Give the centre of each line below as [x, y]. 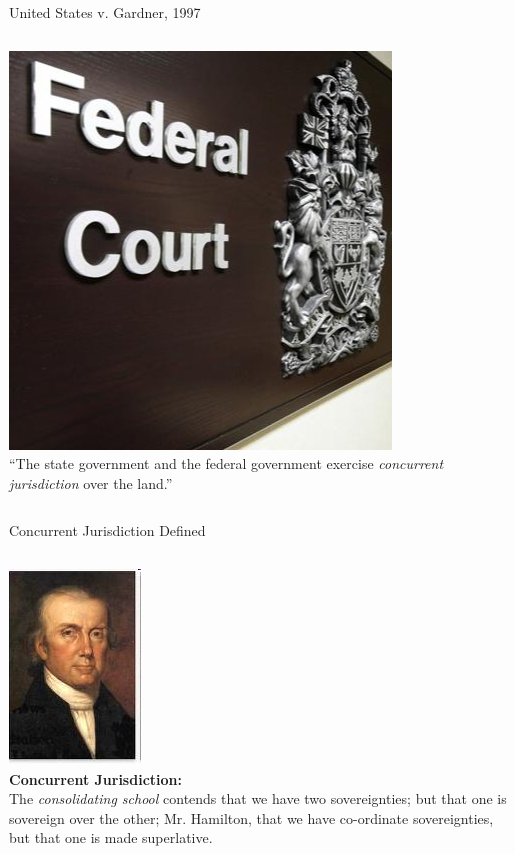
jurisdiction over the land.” [91, 482]
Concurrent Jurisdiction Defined [107, 530]
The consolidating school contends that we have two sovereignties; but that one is [258, 798]
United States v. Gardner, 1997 [105, 12]
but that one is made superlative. [111, 837]
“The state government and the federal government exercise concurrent [226, 463]
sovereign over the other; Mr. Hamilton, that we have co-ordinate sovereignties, [251, 817]
